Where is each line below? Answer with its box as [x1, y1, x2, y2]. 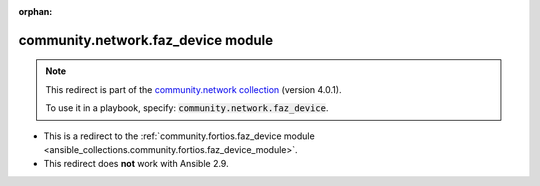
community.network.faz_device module [18, 31, 274, 49]
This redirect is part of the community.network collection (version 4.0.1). [45, 83, 342, 95]
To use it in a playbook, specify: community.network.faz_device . [45, 102, 329, 114]
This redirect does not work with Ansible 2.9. [43, 158, 229, 170]
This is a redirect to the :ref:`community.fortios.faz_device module [43, 130, 315, 142]
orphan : [18, 6, 53, 17]
